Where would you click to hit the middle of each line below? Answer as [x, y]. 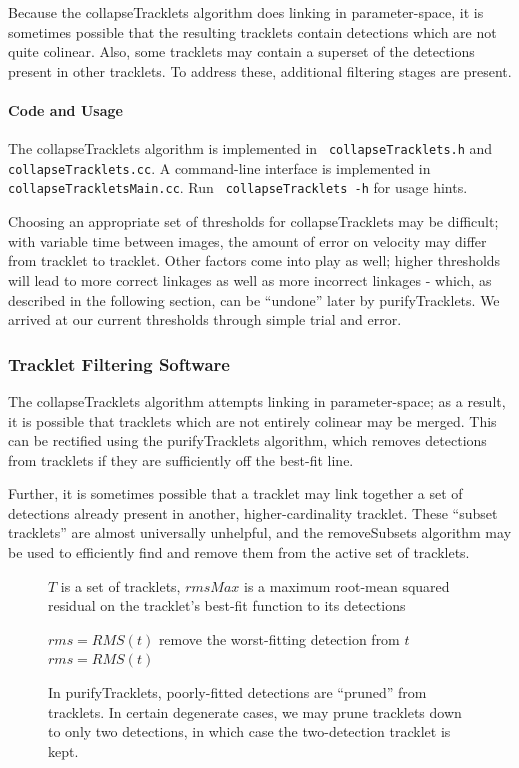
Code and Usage [65, 109]
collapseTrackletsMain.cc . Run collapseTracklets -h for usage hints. [238, 187]
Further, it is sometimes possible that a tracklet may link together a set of [235, 493]
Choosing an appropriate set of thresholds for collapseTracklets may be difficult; [253, 221]
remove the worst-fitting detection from [279, 638]
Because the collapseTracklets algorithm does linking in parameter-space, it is [246, 12]
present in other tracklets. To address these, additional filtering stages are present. [260, 70]
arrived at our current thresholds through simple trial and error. [205, 319]
